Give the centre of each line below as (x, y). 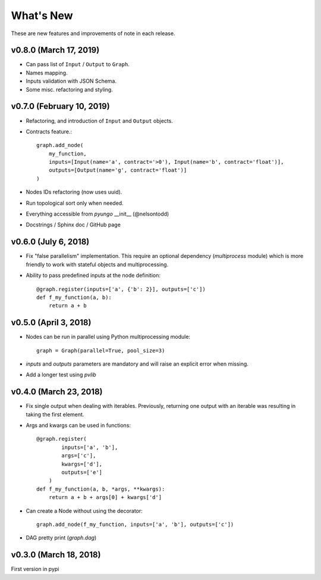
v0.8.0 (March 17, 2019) (55, 50)
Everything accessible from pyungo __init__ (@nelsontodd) (97, 214)
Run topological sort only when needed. (75, 203)
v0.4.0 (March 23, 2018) (57, 392)
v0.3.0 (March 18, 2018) (56, 555)
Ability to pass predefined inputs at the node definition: (93, 275)
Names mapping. (47, 73)
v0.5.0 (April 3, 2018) (51, 322)
